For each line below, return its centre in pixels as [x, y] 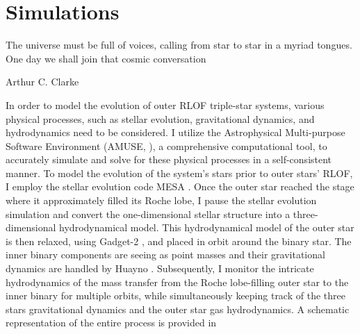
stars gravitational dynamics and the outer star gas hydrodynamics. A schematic [178, 309]
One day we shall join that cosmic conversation [106, 58]
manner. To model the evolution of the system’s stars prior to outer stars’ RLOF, [179, 173]
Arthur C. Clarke [42, 82]
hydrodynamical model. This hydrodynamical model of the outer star [207, 227]
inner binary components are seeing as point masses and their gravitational [165, 254]
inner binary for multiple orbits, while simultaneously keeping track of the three [175, 295]
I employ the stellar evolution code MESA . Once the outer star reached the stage [180, 186]
